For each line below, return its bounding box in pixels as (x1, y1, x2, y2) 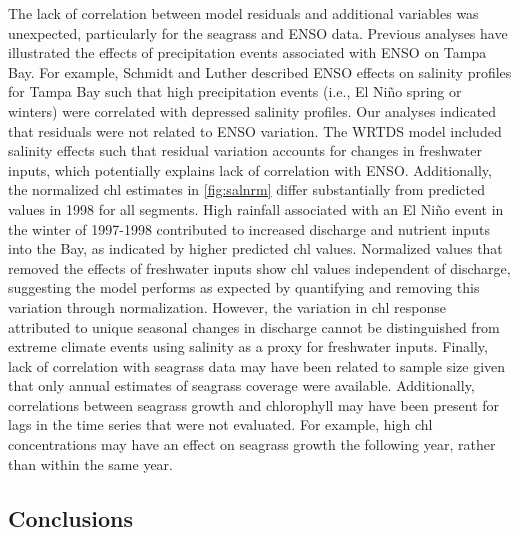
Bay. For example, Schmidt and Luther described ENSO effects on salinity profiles (8, 61, 512, 82)
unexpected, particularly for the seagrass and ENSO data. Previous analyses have (8, 22, 508, 43)
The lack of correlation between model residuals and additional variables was (8, 3, 479, 23)
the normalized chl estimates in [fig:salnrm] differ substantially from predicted (8, 179, 486, 200)
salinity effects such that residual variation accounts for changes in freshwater (8, 140, 482, 161)
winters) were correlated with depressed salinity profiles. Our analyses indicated (8, 100, 497, 121)
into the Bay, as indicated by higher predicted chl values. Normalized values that (8, 238, 503, 259)
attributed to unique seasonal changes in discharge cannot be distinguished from (8, 316, 500, 337)
